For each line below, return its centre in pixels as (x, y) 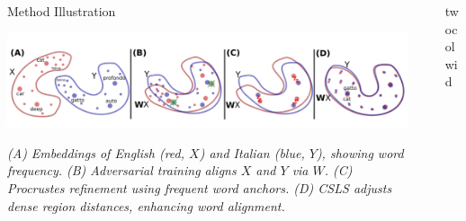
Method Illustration (62, 11)
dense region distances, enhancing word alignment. (146, 205)
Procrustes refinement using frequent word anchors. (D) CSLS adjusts (200, 187)
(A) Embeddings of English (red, (96, 152)
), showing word (360, 152)
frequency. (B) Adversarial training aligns (122, 170)
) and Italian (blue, (252, 152)
